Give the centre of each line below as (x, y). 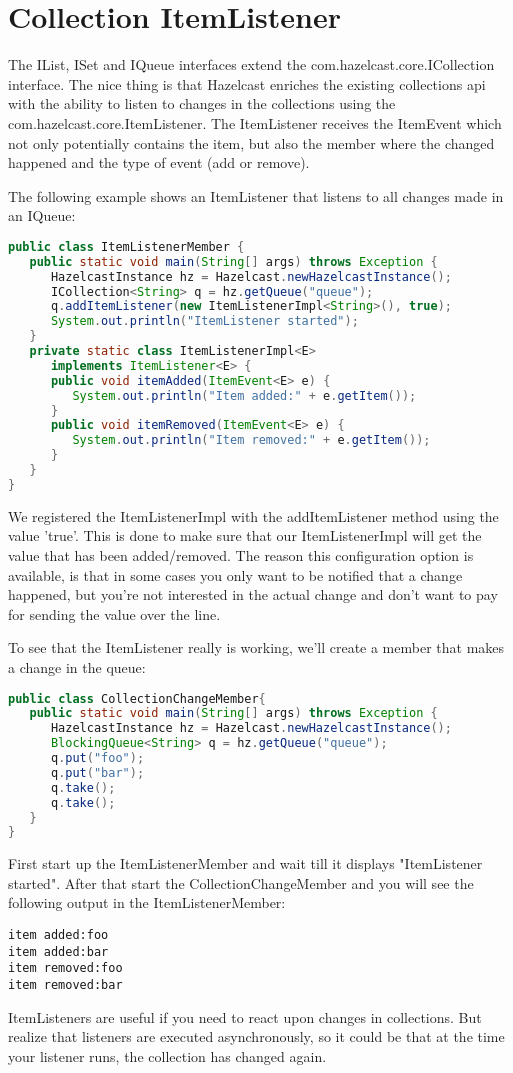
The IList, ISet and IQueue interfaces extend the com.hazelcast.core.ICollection (251, 64)
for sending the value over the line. (114, 613)
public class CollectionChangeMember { (137, 698)
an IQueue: (42, 215)
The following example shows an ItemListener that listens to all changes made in (256, 195)
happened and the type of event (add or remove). (159, 162)
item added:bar (58, 951)
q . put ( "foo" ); (97, 758)
